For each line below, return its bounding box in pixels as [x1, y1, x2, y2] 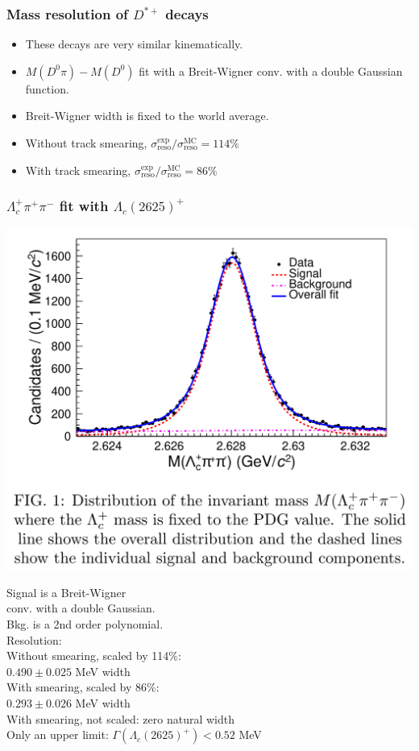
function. [25, 80, 69, 97]
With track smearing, [25, 161, 131, 178]
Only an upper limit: [6, 726, 109, 743]
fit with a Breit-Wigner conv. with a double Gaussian [139, 62, 403, 79]
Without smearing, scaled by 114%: [6, 647, 181, 664]
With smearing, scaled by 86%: [6, 678, 160, 695]
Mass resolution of [6, 3, 128, 23]
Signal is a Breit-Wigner [6, 583, 127, 600]
